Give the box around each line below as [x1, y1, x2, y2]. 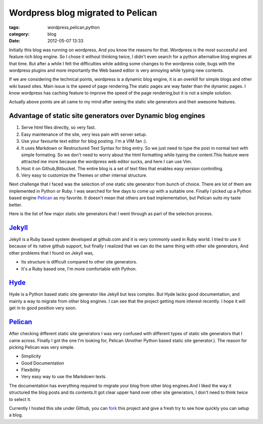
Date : [9, 38, 20, 44]
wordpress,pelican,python [47, 24, 100, 30]
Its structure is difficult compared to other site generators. [21, 259, 138, 265]
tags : [9, 24, 20, 30]
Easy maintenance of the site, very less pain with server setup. [21, 131, 147, 137]
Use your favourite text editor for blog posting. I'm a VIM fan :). [21, 138, 148, 144]
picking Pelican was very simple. [9, 344, 75, 350]
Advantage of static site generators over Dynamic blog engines [9, 112, 206, 120]
